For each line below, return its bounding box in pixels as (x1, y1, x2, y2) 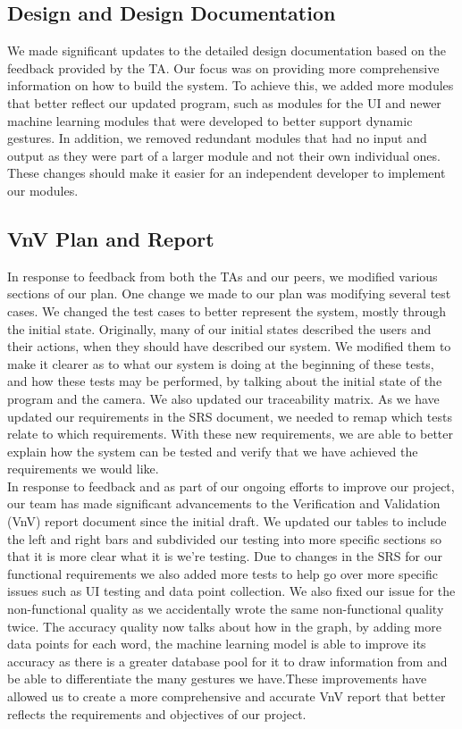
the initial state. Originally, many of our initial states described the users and (7, 319, 432, 338)
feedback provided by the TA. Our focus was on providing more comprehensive (7, 58, 440, 77)
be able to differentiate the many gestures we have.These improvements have (7, 669, 427, 688)
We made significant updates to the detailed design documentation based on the (7, 41, 447, 60)
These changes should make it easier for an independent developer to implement (7, 163, 446, 182)
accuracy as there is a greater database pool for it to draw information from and (7, 651, 448, 670)
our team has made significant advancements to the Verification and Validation (7, 494, 441, 513)
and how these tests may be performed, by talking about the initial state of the (7, 372, 442, 390)
